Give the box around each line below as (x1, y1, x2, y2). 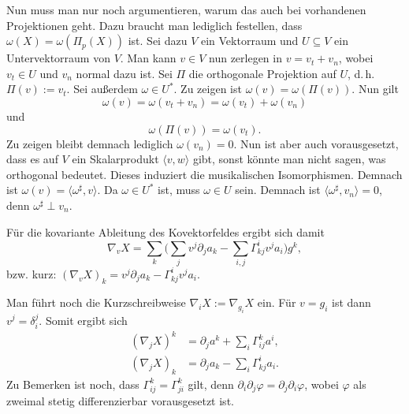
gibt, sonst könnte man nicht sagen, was (192, 151, 386, 167)
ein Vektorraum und (200, 32, 299, 49)
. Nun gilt (351, 80, 399, 97)
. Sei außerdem (66, 80, 138, 97)
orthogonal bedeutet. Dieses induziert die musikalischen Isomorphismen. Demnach (6, 166, 403, 182)
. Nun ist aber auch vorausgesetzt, (233, 135, 399, 151)
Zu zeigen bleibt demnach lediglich (6, 135, 173, 151)
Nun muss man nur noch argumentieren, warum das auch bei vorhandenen (6, 2, 366, 17)
